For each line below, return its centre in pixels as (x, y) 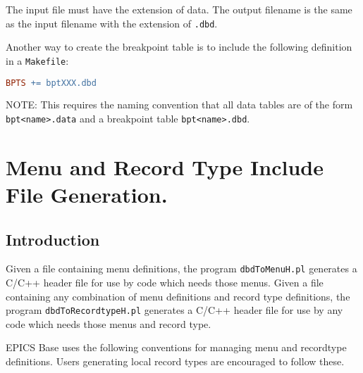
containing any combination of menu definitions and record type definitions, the (178, 296)
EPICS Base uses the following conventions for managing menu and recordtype (176, 347)
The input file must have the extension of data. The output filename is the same (179, 9)
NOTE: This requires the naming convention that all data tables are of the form (179, 105)
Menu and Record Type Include (165, 166)
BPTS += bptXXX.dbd (51, 83)
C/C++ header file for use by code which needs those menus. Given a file (165, 283)
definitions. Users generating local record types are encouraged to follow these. (175, 361)
